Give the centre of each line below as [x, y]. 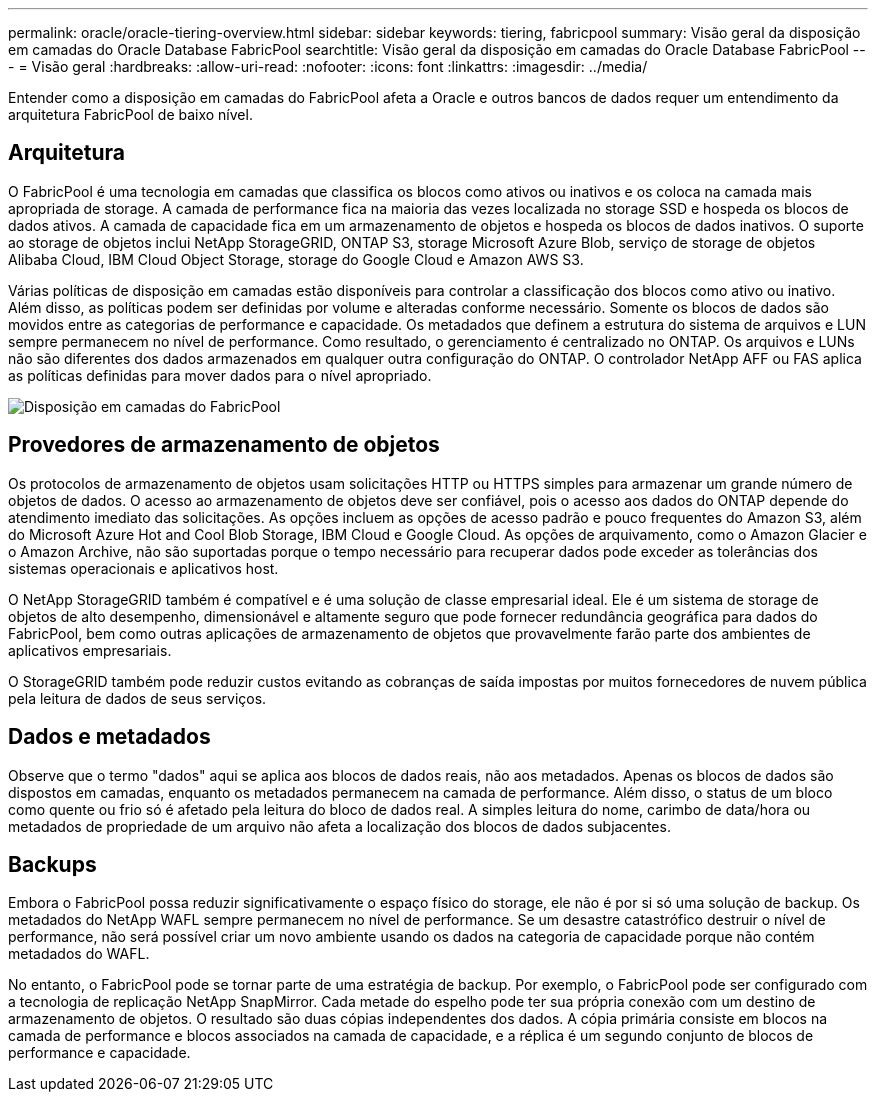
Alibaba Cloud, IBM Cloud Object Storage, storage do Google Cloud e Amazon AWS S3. [296, 259]
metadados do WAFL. [79, 954]
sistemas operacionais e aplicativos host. [143, 568]
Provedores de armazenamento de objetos [224, 445]
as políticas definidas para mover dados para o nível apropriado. [220, 375]
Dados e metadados [109, 737]
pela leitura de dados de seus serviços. [137, 698]
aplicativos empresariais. [90, 650]
